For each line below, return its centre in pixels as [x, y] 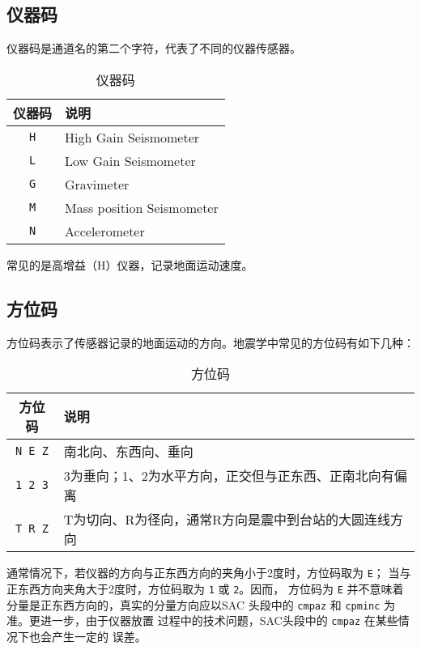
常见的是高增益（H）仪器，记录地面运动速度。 [130, 264]
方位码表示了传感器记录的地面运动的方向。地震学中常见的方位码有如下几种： [210, 342]
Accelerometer [105, 231]
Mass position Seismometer [142, 207]
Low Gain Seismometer [130, 160]
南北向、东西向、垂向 [128, 452]
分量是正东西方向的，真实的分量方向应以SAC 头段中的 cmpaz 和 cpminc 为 [201, 604]
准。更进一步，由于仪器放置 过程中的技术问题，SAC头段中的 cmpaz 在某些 [202, 620]
